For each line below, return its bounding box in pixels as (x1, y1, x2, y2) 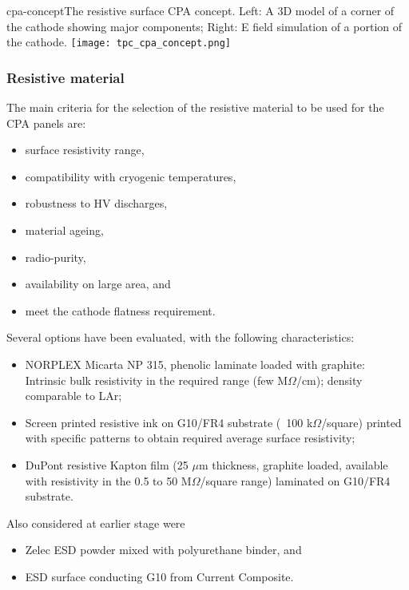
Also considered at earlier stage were (6, 514, 185, 531)
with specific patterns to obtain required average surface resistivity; (25, 430, 355, 446)
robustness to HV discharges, (25, 195, 168, 212)
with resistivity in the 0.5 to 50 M (25, 472, 192, 489)
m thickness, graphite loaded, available (198, 456, 388, 473)
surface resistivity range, (25, 141, 145, 158)
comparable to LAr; (25, 387, 122, 404)
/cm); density (296, 371, 363, 388)
